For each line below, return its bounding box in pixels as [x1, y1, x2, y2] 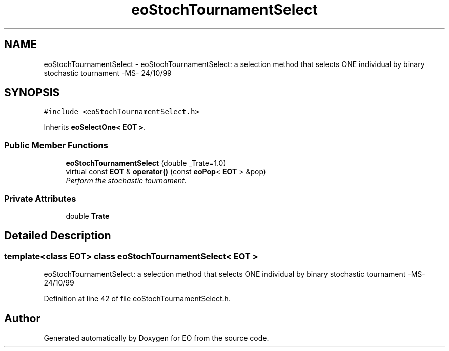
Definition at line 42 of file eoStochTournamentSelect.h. [44, 294, 231, 303]
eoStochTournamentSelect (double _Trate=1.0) [66, 159, 226, 168]
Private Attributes [4, 193, 76, 204]
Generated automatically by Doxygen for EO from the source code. [44, 334, 269, 342]
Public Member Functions [4, 140, 108, 150]
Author [4, 312, 40, 325]
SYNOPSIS [4, 86, 60, 99]
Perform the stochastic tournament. [66, 176, 187, 185]
